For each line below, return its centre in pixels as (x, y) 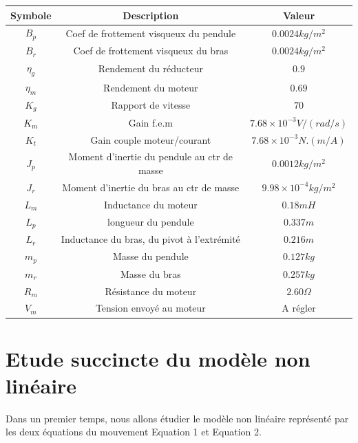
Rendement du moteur (151, 87)
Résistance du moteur (151, 291)
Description (151, 15)
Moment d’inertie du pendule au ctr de (151, 156)
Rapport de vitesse (151, 105)
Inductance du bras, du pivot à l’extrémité (150, 239)
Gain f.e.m (150, 122)
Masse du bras (150, 273)
